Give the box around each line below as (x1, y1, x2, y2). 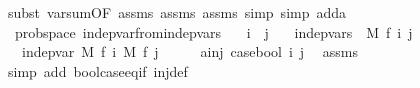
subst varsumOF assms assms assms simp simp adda (7, 2, 347, 22)
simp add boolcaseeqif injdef (7, 60, 188, 81)
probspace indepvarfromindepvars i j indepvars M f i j (14, 21, 413, 42)
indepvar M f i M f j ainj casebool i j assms (21, 41, 358, 62)
